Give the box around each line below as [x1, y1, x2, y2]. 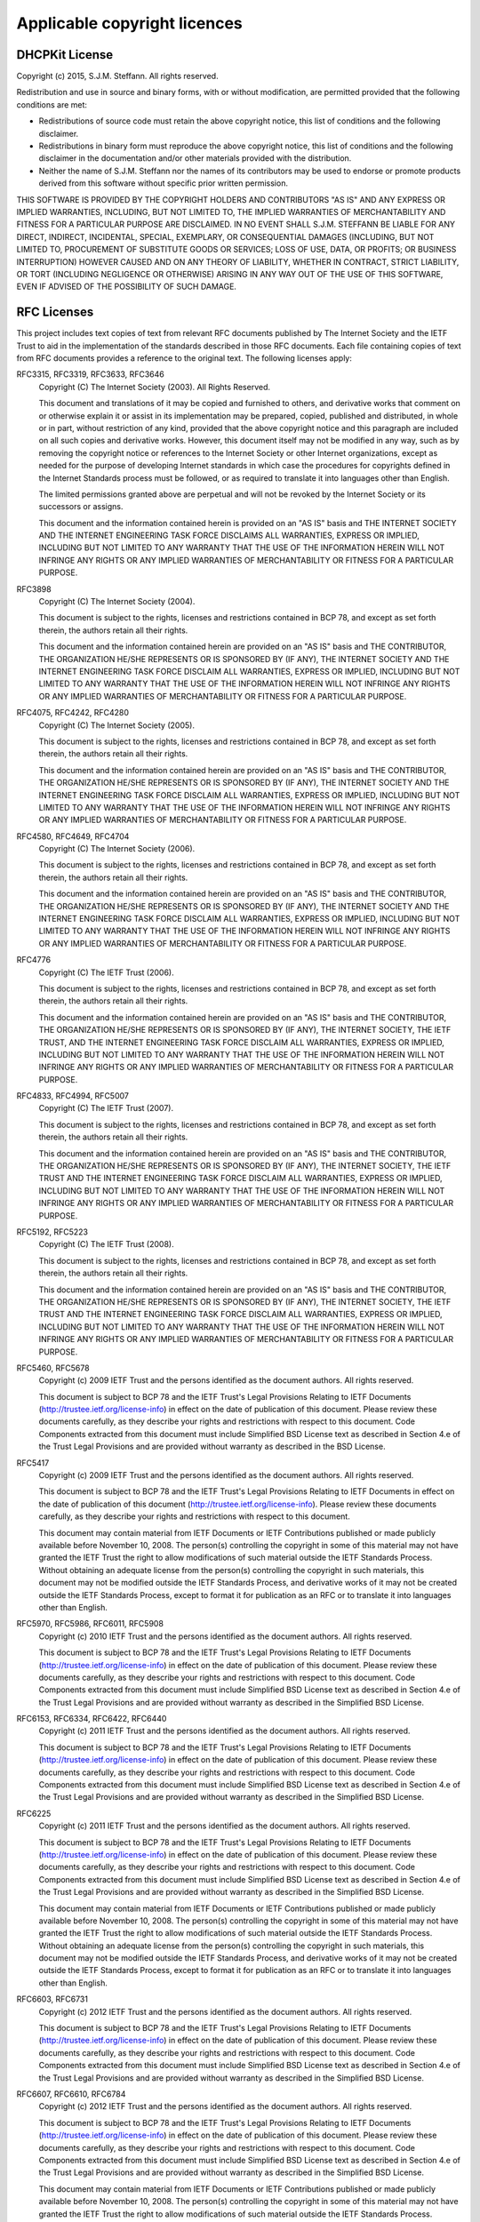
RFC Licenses [16, 305, 94, 320]
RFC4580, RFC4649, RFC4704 [16, 831, 130, 842]
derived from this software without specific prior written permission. [38, 178, 289, 188]
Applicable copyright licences [16, 13, 244, 33]
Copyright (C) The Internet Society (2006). [38, 843, 196, 854]
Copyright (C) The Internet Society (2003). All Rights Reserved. [38, 381, 271, 392]
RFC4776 [16, 955, 52, 965]
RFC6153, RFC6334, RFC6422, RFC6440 [16, 1714, 167, 1724]
